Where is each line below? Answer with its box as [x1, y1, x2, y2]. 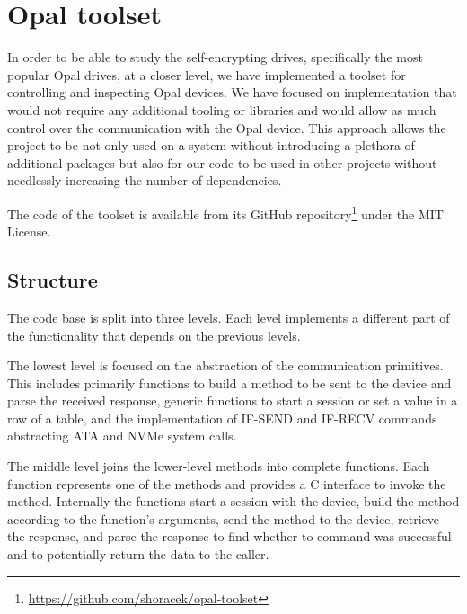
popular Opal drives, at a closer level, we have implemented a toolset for [7, 65, 406, 84]
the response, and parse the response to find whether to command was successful [7, 527, 452, 546]
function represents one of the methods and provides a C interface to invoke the [7, 474, 446, 493]
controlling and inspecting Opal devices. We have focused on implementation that [7, 83, 457, 102]
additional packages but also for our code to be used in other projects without [7, 153, 437, 172]
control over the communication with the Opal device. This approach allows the [7, 118, 446, 137]
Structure [7, 266, 98, 294]
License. [7, 222, 51, 241]
